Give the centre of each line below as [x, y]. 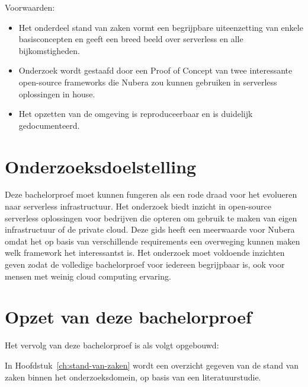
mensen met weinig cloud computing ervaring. [88, 276]
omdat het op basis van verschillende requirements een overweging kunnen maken [153, 241]
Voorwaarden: [30, 7]
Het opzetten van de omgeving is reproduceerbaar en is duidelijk [136, 114]
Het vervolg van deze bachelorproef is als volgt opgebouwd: [112, 345]
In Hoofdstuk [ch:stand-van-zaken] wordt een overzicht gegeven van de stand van [152, 365]
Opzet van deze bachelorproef [128, 317]
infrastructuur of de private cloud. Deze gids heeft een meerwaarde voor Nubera [150, 229]
